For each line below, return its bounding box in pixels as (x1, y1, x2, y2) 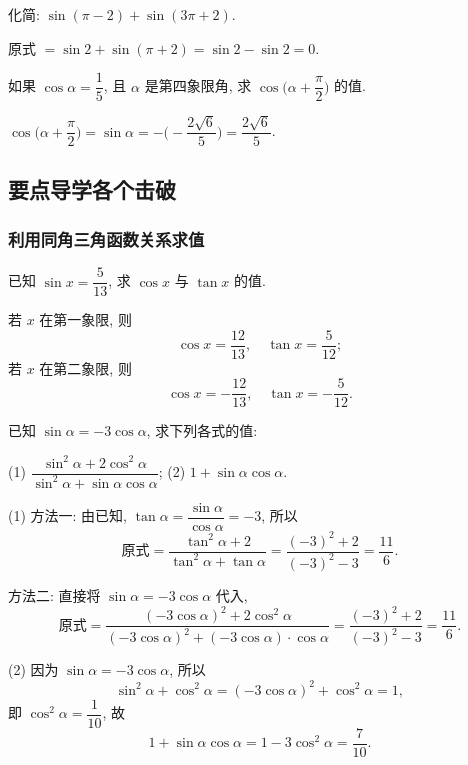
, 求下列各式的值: (146, 420, 258, 441)
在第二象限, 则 (39, 357, 132, 378)
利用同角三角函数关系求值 (8, 226, 205, 251)
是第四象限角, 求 (144, 75, 252, 96)
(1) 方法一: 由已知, (8, 505, 127, 526)
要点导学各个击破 (8, 174, 176, 205)
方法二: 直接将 (8, 584, 101, 605)
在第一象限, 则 (39, 309, 132, 330)
